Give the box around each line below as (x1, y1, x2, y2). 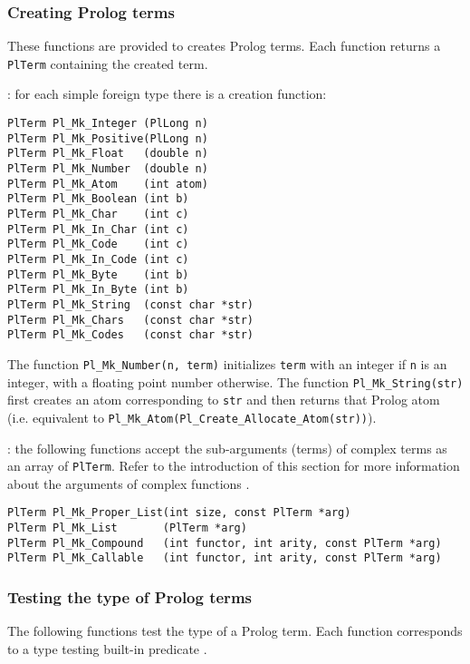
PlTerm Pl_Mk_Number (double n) (7, 162, 208, 176)
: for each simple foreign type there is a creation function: (7, 84, 327, 103)
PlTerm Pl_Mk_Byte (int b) (7, 268, 189, 281)
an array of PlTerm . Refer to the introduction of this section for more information (7, 456, 460, 475)
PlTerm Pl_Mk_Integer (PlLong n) (7, 117, 208, 131)
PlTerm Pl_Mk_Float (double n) (7, 147, 208, 161)
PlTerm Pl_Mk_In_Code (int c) (7, 252, 189, 266)
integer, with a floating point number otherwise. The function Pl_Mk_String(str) (7, 372, 464, 391)
